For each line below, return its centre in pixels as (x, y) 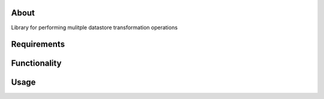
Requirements (38, 44)
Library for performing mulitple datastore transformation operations (94, 27)
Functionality (36, 64)
